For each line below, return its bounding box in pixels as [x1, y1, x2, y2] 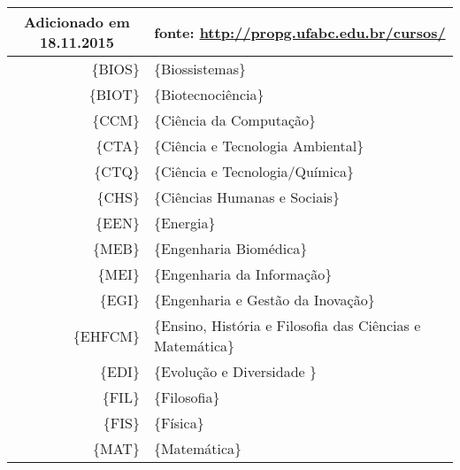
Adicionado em [24, 12, 130, 32]
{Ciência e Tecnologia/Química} [153, 161, 355, 181]
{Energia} [153, 212, 216, 233]
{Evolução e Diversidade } [153, 361, 318, 381]
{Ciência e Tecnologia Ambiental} [153, 135, 364, 156]
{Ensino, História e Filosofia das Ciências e [153, 315, 421, 335]
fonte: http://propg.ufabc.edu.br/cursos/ [154, 21, 446, 42]
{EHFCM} [73, 325, 140, 346]
